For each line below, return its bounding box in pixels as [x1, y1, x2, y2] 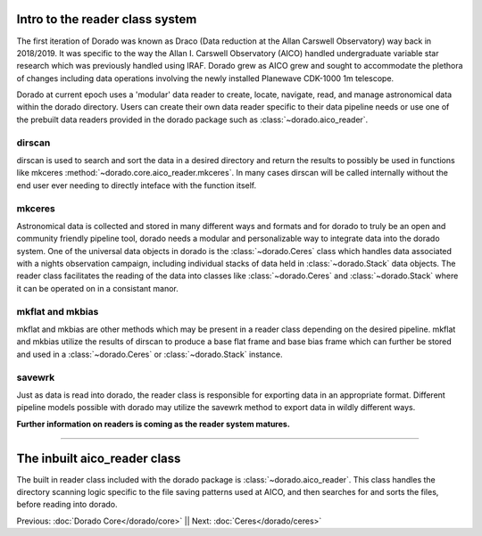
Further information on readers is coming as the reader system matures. [16, 418, 290, 429]
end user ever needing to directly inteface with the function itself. [16, 179, 257, 191]
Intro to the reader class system [16, 12, 197, 27]
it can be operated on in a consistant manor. [16, 283, 179, 293]
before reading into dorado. [16, 499, 118, 510]
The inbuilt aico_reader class [16, 450, 181, 466]
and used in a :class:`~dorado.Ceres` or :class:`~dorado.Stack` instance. [16, 349, 283, 359]
